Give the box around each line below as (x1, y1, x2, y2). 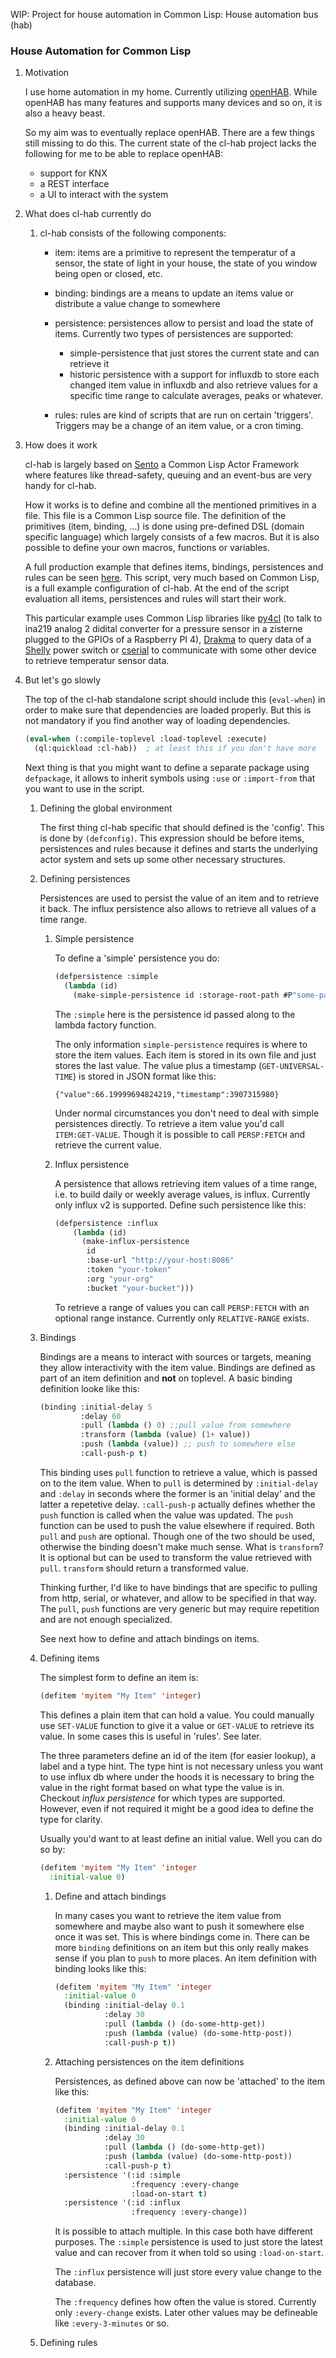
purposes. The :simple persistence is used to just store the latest (54, 2236, 323, 2248)
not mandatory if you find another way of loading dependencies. (24, 715, 291, 727)
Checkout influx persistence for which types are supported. (39, 1792, 286, 1804)
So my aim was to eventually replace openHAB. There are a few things (24, 127, 315, 139)
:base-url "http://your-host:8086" (86, 1255, 235, 1266)
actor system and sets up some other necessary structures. (39, 854, 287, 866)
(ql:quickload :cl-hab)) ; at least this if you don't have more (34, 744, 317, 754)
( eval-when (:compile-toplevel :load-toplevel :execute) (24, 734, 268, 744)
